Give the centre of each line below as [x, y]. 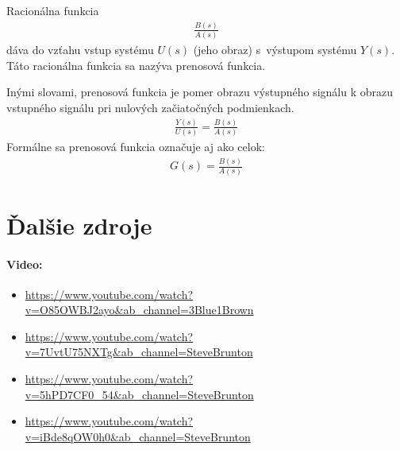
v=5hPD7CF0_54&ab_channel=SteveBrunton [139, 394]
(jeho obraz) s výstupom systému [275, 50]
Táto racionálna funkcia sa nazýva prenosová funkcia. [136, 65]
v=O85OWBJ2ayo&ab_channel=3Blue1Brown [139, 310]
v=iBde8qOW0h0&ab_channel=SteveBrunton [138, 436]
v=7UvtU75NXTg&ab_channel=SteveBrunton [139, 352]
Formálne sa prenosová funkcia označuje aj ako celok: [136, 147]
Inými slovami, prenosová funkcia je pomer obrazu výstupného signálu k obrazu [200, 92]
